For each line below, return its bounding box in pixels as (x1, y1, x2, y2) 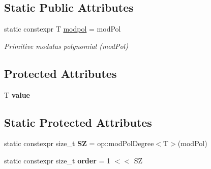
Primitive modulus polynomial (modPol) (4, 40, 128, 51)
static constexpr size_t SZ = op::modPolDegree (4, 138, 154, 149)
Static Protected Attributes (4, 114, 152, 130)
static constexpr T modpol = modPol (4, 23, 121, 34)
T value (4, 89, 30, 100)
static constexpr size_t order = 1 (4, 155, 111, 165)
